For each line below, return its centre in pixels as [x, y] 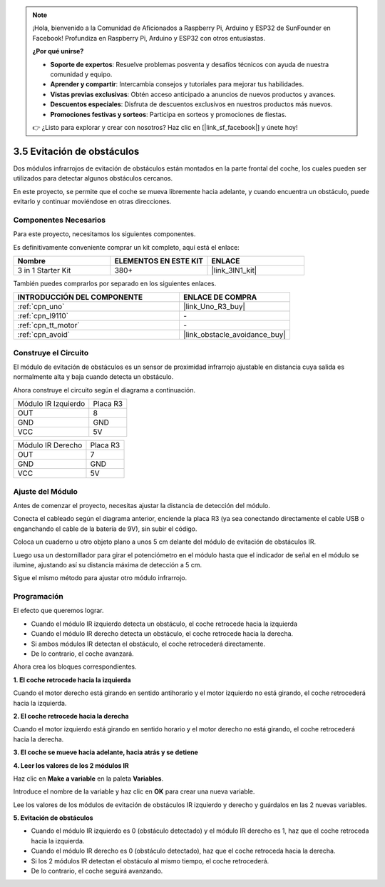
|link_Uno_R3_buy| [214, 307]
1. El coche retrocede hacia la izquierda [72, 680]
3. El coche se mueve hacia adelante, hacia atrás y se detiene [106, 752]
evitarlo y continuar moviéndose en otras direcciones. [92, 201]
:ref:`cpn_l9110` [43, 316]
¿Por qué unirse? [58, 51]
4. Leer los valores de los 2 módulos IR [71, 765]
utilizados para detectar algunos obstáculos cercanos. [93, 178]
